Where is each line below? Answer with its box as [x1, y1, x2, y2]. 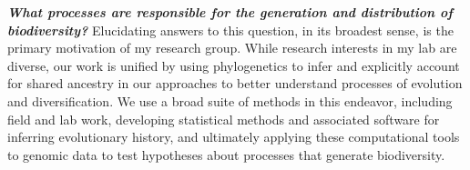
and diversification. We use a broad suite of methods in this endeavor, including [7, 91, 453, 110]
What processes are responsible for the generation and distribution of [7, 3, 453, 21]
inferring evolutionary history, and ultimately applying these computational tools [7, 127, 460, 146]
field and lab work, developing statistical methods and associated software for [7, 109, 440, 128]
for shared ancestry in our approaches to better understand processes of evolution [7, 74, 463, 93]
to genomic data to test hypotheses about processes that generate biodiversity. [7, 145, 445, 164]
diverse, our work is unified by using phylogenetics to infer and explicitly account [7, 55, 460, 75]
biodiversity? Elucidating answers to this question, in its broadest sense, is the [7, 20, 454, 39]
